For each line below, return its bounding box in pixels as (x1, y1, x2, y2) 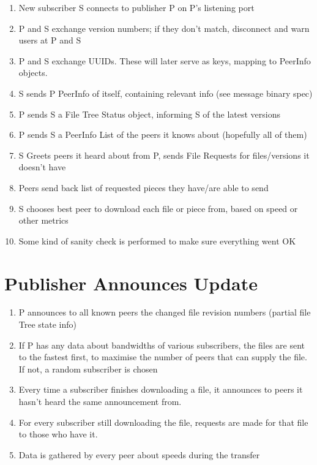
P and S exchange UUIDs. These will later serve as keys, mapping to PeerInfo (18, 54, 311, 67)
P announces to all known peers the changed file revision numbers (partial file (18, 306, 311, 319)
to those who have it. (18, 428, 98, 440)
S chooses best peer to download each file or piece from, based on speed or (18, 202, 298, 214)
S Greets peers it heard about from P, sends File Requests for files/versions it (18, 148, 310, 161)
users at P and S (18, 34, 81, 47)
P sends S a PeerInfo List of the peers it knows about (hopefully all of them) (18, 128, 307, 141)
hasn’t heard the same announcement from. (18, 395, 182, 407)
